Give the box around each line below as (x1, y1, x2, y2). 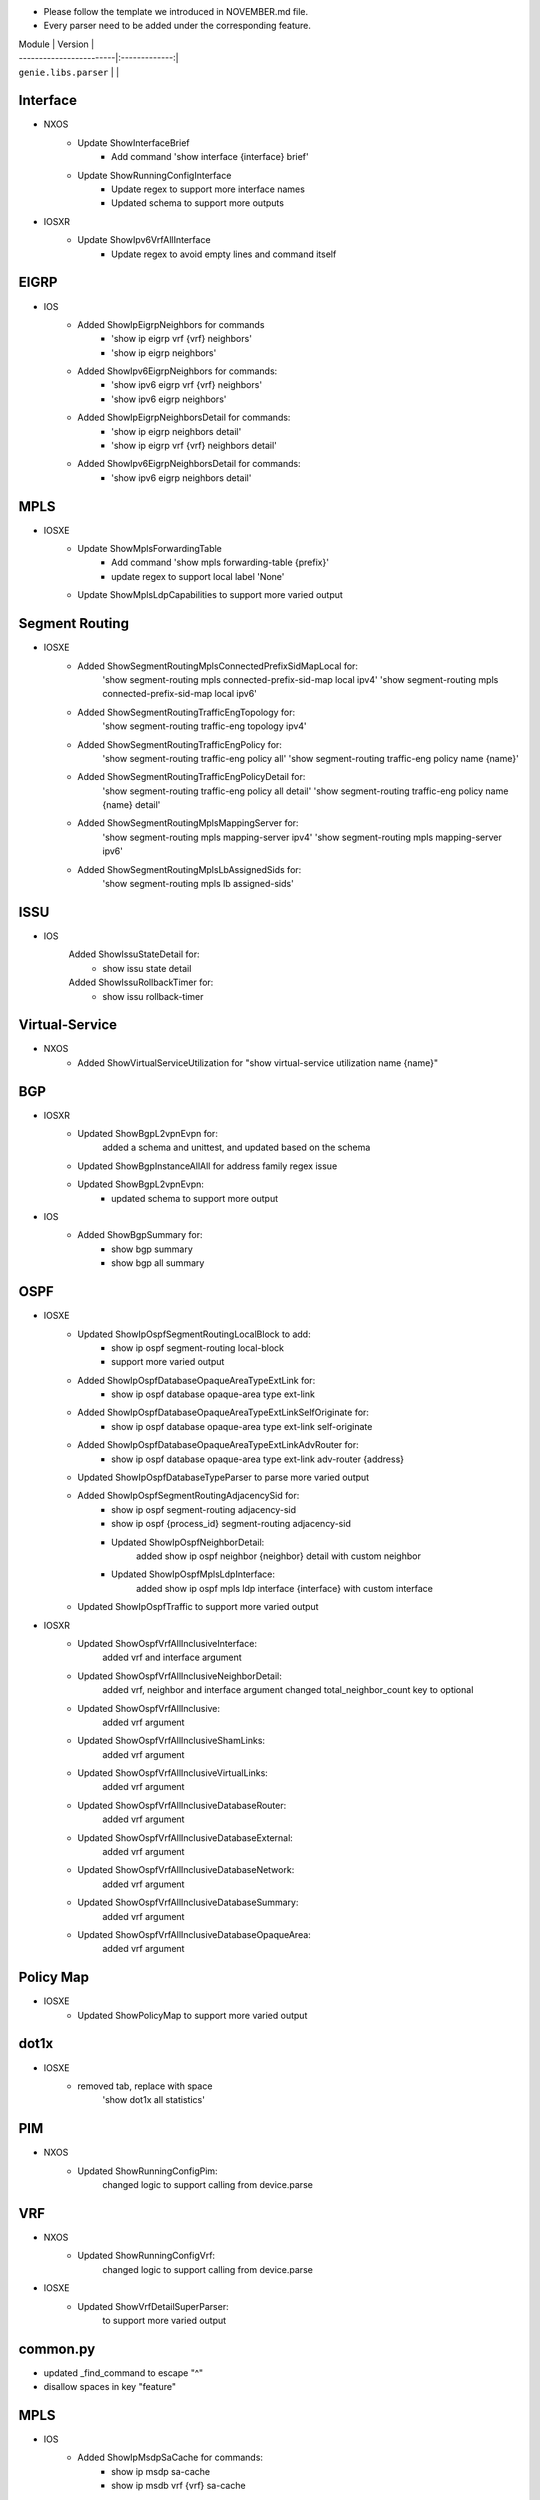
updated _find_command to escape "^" (43, 2366, 204, 2379)
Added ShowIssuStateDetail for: (68, 948, 200, 960)
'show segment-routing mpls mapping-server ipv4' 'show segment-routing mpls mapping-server (102, 831, 502, 843)
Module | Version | (18, 38, 95, 50)
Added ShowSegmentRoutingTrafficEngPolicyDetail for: (77, 771, 306, 783)
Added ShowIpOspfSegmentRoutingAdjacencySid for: (77, 1490, 300, 1502)
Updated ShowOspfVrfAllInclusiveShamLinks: (77, 1735, 265, 1747)
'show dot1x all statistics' (102, 2094, 205, 2106)
